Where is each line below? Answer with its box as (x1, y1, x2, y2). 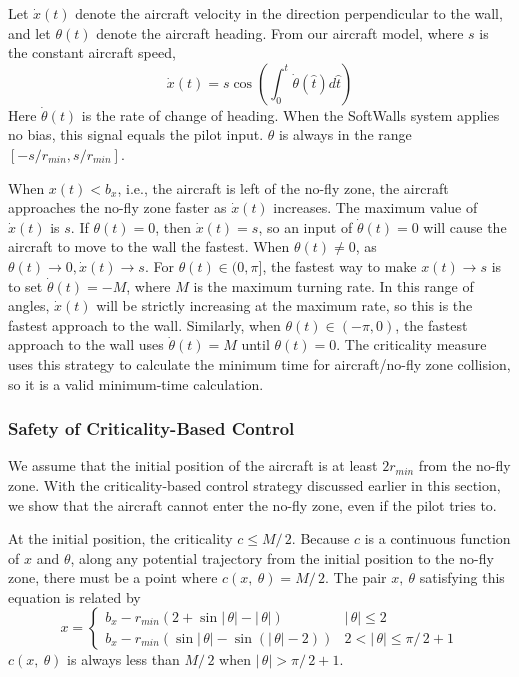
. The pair (325, 567, 387, 588)
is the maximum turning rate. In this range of (193, 275, 474, 296)
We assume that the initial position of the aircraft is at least (8, 455, 378, 476)
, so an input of (258, 216, 353, 237)
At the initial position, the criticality (8, 528, 233, 549)
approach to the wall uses (8, 334, 164, 355)
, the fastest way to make (262, 255, 417, 276)
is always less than (67, 649, 180, 670)
